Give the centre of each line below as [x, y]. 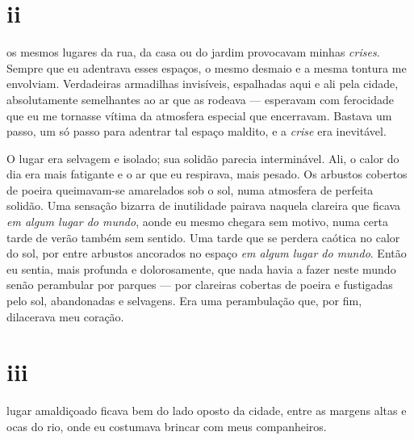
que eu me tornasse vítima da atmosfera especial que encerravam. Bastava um [199, 115]
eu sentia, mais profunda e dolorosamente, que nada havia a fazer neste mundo [201, 268]
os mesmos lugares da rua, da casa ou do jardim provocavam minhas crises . [193, 52]
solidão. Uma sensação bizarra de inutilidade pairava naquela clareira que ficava [204, 205]
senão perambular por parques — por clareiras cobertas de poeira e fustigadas [200, 285]
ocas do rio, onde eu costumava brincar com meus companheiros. [167, 426]
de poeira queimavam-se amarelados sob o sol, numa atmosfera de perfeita [190, 189]
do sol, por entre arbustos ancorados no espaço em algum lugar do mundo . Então [207, 253]
